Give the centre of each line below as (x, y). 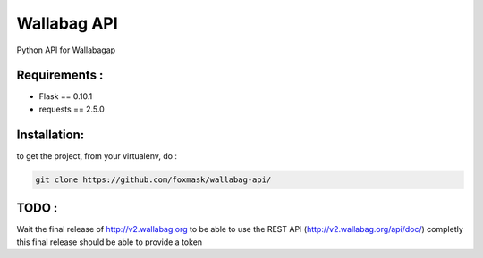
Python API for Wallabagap (66, 50)
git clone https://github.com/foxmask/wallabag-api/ (153, 179)
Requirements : (60, 75)
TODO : (37, 208)
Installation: (51, 134)
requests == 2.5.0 (72, 109)
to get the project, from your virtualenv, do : (97, 155)
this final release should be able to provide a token (110, 242)
